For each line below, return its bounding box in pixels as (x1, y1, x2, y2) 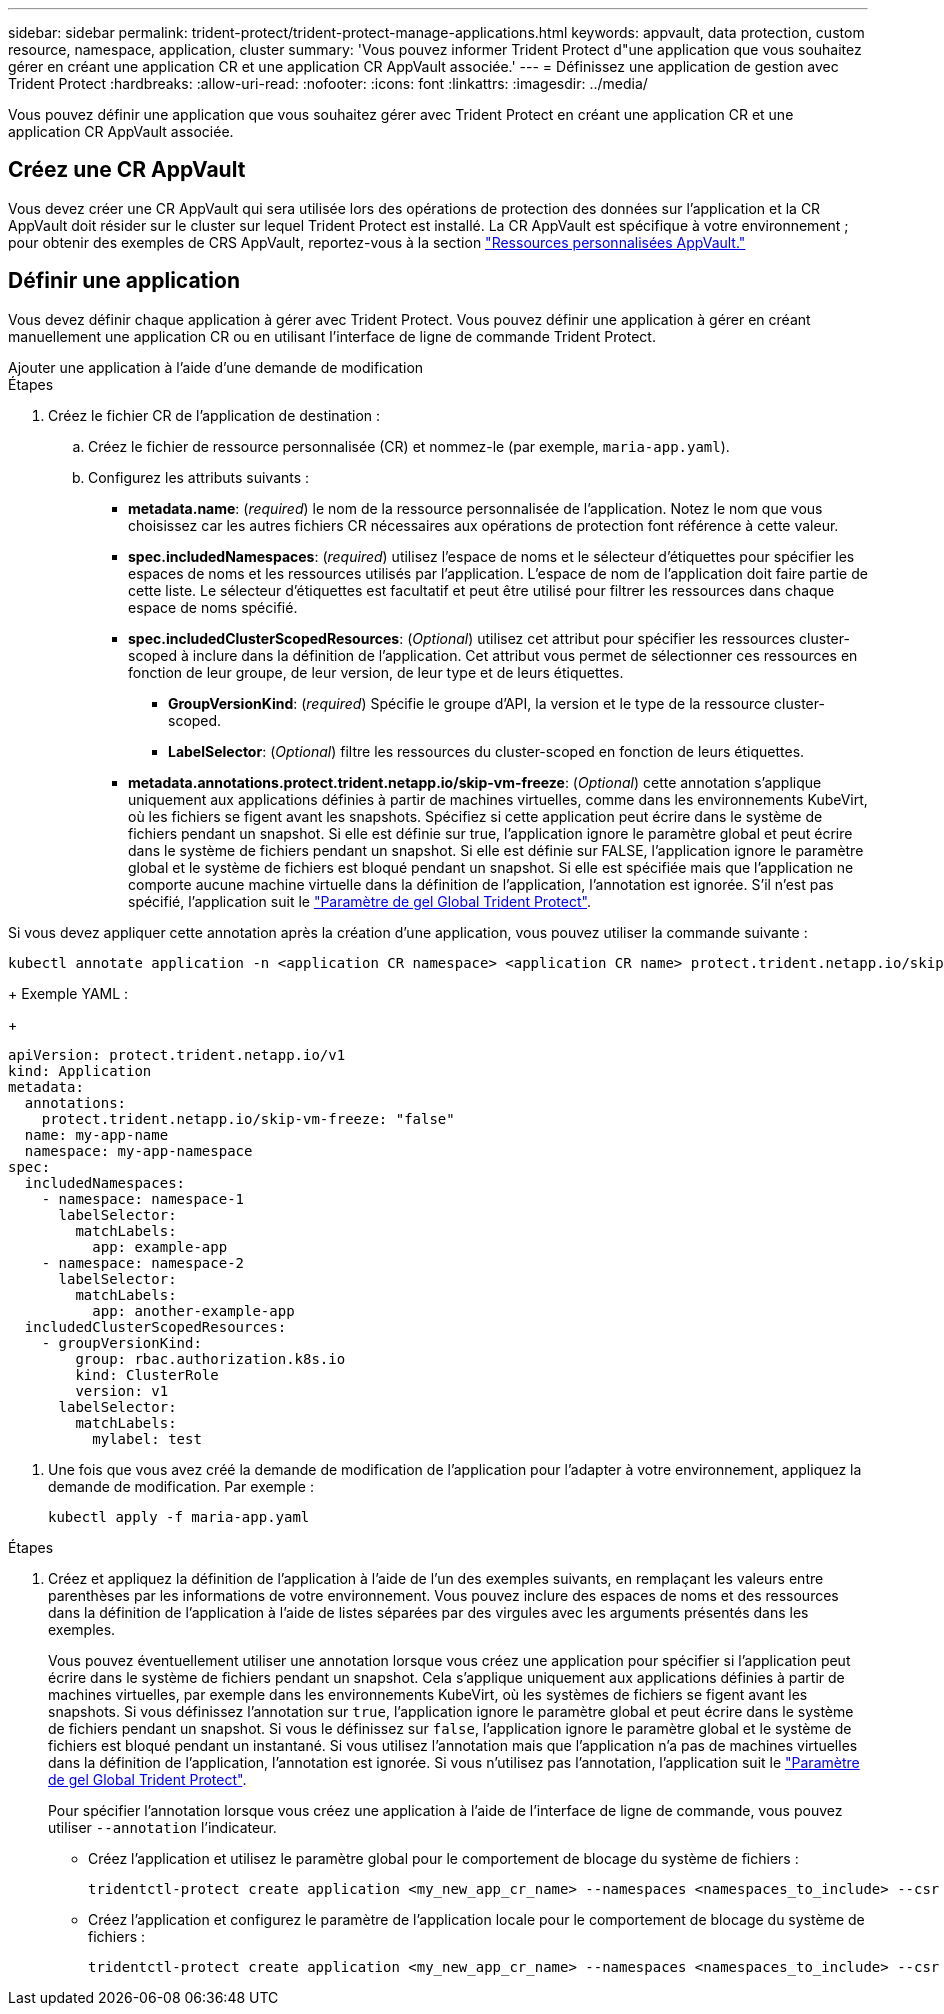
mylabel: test (92, 1430, 202, 1447)
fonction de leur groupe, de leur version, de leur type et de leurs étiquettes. (128, 663, 624, 681)
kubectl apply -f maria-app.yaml (48, 1508, 310, 1525)
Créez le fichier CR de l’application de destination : (48, 406, 381, 424)
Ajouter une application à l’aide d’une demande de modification (8, 358, 424, 376)
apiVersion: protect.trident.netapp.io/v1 (8, 1046, 346, 1063)
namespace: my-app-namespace (24, 1142, 253, 1159)
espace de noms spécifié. (128, 598, 298, 616)
